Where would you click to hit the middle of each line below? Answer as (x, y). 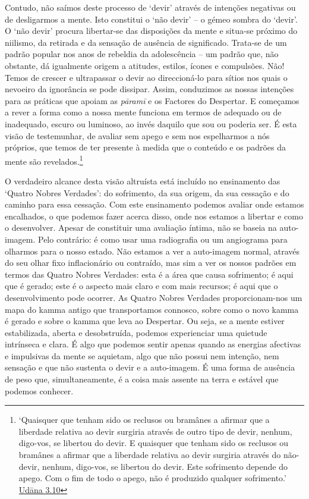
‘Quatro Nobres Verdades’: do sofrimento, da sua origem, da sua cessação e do (147, 192)
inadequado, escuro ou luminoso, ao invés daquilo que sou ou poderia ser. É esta (151, 123)
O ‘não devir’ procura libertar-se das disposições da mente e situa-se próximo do (151, 31)
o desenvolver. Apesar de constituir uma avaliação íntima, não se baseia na (141, 227)
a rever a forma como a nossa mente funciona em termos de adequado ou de (143, 112)
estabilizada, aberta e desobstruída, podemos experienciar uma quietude (136, 332)
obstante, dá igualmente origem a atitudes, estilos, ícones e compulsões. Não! (145, 65)
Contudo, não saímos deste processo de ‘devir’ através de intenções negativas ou (150, 7)
